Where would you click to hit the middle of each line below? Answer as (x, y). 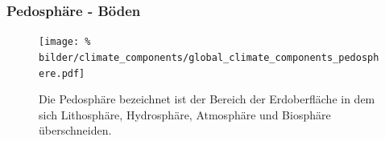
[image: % (65, 42)
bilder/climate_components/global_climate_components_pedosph (209, 57)
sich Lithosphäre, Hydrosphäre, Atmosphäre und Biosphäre (185, 114)
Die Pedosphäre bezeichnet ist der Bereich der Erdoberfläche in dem (207, 99)
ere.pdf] (62, 73)
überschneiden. (75, 130)
